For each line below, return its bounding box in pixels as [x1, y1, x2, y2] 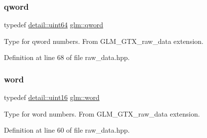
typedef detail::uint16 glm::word [4, 92, 100, 102]
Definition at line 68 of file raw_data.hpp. [4, 52, 130, 62]
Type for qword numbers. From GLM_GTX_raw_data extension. [4, 36, 204, 46]
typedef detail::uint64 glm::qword [4, 20, 103, 30]
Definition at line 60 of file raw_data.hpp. [4, 125, 130, 135]
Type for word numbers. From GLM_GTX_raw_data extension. [4, 108, 200, 118]
